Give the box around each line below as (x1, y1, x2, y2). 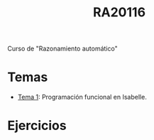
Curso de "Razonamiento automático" (7, 44, 119, 53)
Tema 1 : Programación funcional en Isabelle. (17, 93, 147, 102)
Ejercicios (7, 118, 67, 134)
